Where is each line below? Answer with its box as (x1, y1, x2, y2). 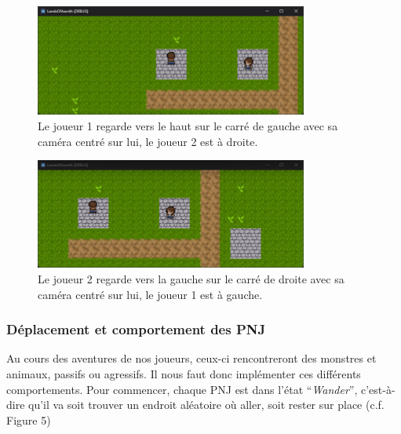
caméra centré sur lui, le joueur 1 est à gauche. (38, 286, 263, 302)
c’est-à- (360, 381, 396, 397)
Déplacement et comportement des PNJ (6, 319, 266, 339)
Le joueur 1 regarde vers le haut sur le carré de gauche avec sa (38, 118, 338, 134)
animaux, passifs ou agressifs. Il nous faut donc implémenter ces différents (6, 366, 361, 381)
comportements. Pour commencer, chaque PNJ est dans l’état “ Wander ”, (6, 381, 358, 397)
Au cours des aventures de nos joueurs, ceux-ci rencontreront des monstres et (6, 350, 377, 367)
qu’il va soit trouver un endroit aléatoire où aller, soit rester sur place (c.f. (28, 396, 385, 413)
